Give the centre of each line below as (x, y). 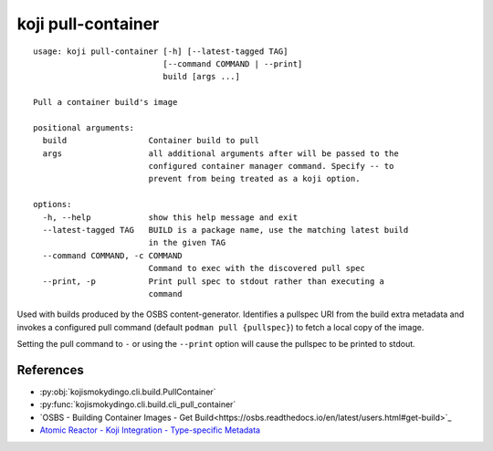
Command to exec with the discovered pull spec (257, 268)
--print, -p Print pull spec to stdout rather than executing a (214, 281)
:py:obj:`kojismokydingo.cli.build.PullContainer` (128, 392)
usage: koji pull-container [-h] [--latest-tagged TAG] (161, 51)
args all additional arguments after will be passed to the (220, 153)
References (50, 370)
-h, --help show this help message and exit (170, 217)
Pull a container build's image (105, 102)
